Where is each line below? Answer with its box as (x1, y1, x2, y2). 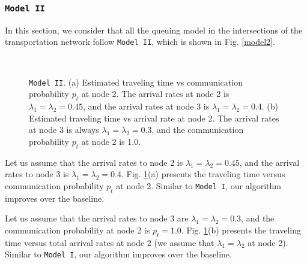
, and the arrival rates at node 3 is (82, 100, 210, 113)
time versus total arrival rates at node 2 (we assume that (5, 236, 214, 248)
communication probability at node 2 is (5, 223, 150, 236)
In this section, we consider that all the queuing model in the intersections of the (5, 23, 303, 36)
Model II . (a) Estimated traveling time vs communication (29, 75, 243, 88)
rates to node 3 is (5, 168, 69, 180)
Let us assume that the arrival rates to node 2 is (5, 156, 183, 168)
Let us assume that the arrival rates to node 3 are (5, 212, 189, 224)
